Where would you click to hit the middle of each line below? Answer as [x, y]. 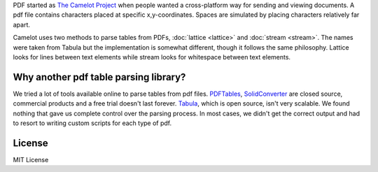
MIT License [31, 159]
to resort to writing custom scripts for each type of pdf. [92, 123]
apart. [22, 24]
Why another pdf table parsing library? [99, 77]
